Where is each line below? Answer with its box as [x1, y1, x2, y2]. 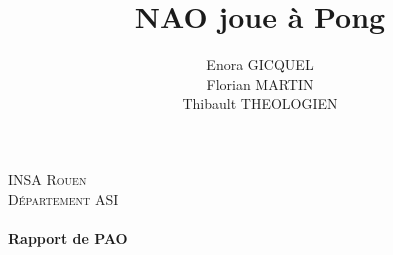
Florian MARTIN [206, 73, 314, 94]
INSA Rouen [8, 168, 87, 189]
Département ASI [8, 188, 119, 209]
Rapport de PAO [8, 227, 128, 248]
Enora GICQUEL [206, 54, 314, 75]
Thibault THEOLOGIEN [182, 93, 338, 114]
